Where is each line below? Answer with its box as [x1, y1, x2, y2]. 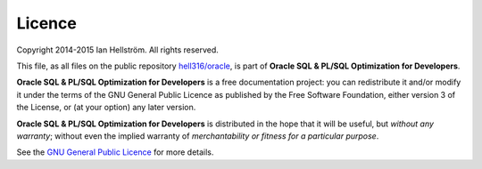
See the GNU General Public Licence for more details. [16, 147, 214, 157]
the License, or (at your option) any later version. [16, 102, 196, 113]
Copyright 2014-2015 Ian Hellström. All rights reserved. [16, 44, 219, 55]
